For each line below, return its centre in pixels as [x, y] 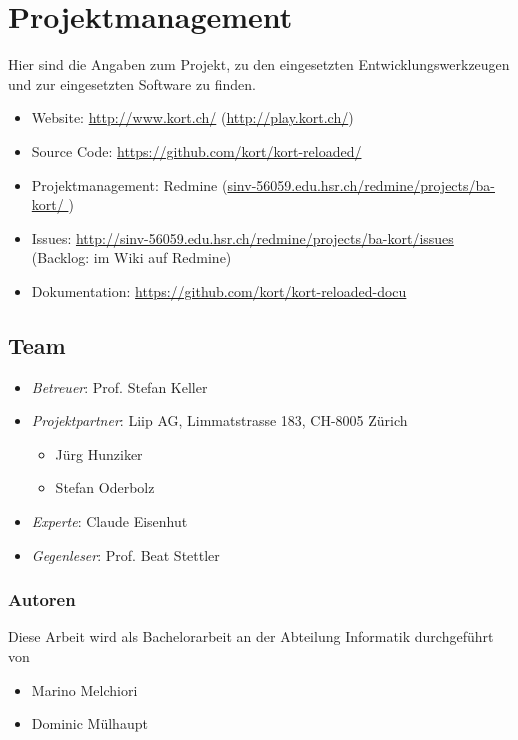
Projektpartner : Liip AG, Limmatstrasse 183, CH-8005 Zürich [219, 420]
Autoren [42, 599]
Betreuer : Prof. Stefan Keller [119, 386]
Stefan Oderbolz [105, 487]
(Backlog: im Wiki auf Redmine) [131, 257]
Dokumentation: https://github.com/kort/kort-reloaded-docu [219, 290]
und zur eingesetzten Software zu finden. [132, 83]
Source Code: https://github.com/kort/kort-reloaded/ [196, 150]
